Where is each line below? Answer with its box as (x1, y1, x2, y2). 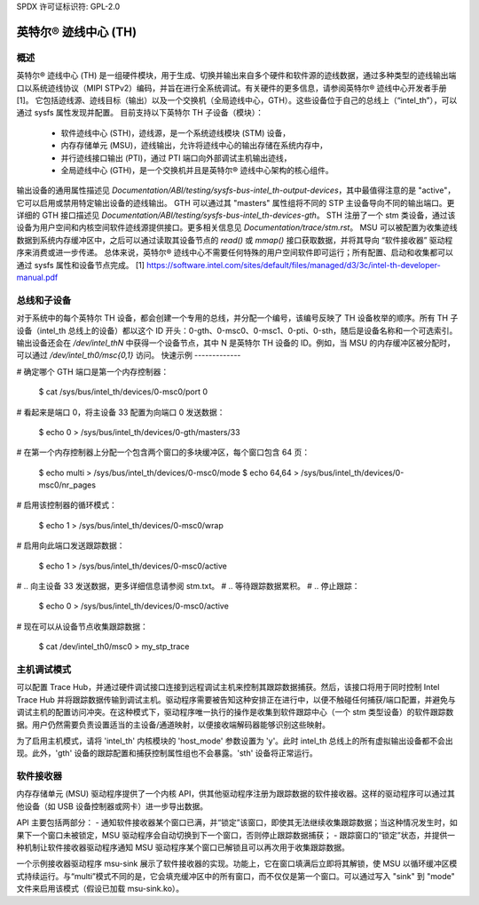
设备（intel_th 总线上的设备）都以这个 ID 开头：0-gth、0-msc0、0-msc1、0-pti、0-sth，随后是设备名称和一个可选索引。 (16, 325, 458, 336)
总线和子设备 (16, 294, 72, 306)
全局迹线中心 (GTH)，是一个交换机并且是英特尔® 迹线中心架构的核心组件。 (60, 164, 334, 175)
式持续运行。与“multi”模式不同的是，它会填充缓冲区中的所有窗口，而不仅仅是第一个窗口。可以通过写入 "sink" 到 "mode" (16, 870, 456, 881)
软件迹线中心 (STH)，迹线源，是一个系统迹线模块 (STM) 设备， (60, 127, 291, 138)
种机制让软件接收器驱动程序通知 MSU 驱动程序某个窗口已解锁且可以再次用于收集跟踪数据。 (16, 842, 349, 853)
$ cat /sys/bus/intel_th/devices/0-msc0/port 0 (38, 386, 208, 397)
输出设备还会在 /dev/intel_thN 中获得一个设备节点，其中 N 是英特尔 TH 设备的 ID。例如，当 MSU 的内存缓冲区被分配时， (16, 337, 456, 348)
